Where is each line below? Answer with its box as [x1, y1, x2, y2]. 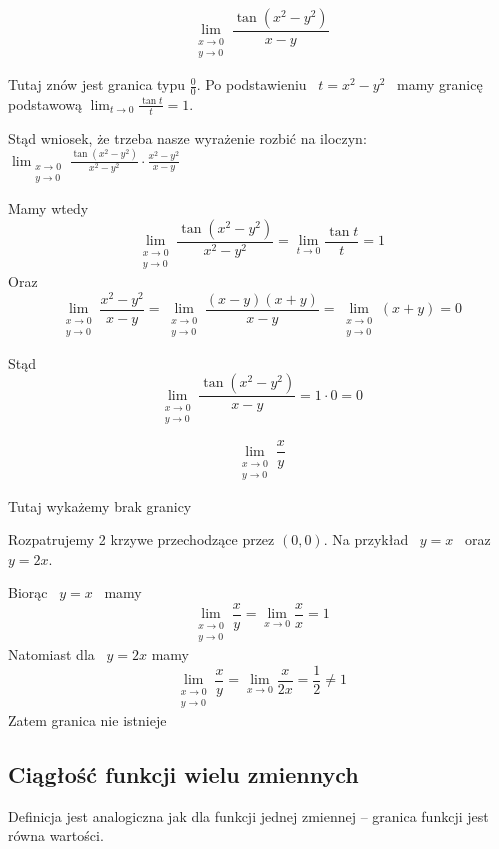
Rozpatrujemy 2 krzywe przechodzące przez [8, 529, 275, 550]
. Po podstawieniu [196, 74, 307, 95]
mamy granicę [397, 74, 483, 95]
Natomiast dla [8, 644, 95, 665]
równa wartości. [8, 825, 104, 846]
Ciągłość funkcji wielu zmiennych [8, 758, 359, 789]
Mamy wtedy [8, 198, 89, 219]
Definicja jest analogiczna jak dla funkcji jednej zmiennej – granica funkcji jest [8, 805, 489, 826]
